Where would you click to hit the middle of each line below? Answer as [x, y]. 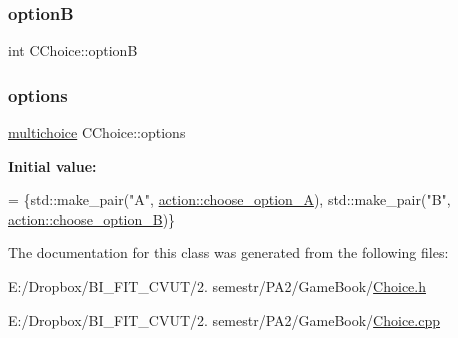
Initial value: [52, 165]
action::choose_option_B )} [92, 218]
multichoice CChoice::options [97, 132]
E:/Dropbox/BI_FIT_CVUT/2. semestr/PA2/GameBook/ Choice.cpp [224, 319]
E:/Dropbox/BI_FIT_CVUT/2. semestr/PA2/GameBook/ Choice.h [217, 286]
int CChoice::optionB [73, 50]
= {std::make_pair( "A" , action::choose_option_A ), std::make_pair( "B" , [229, 199]
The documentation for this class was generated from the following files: [228, 252]
